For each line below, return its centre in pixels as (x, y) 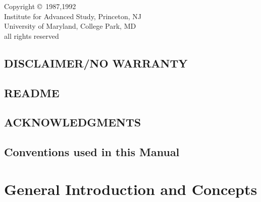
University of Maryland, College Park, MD (70, 26)
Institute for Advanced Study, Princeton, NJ (73, 16)
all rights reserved (32, 36)
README (32, 92)
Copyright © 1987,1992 (40, 6)
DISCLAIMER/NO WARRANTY (96, 63)
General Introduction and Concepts (131, 189)
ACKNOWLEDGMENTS (73, 122)
